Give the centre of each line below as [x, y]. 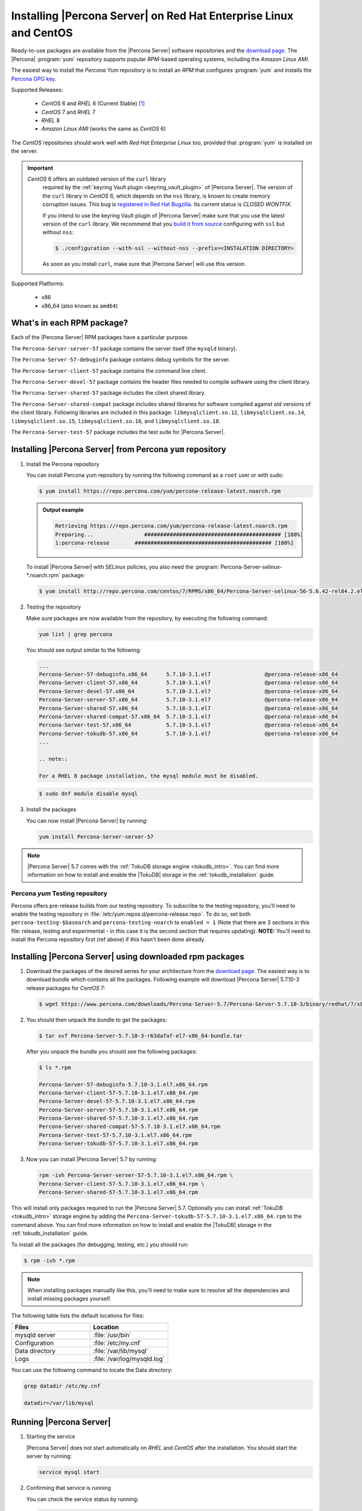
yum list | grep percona [76, 634]
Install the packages [51, 809]
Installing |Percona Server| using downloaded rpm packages [128, 956]
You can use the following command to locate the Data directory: [92, 1370]
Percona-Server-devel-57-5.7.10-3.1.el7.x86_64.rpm [117, 1101]
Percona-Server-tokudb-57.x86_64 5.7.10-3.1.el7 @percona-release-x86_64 [188, 733]
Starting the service [51, 1437]
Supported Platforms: [38, 283]
